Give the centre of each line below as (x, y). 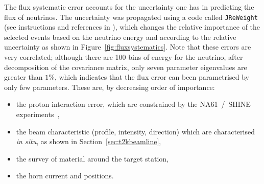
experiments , (38, 114)
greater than (23, 77)
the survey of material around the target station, (92, 158)
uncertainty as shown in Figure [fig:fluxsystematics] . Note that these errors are (128, 47)
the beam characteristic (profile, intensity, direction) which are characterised (135, 131)
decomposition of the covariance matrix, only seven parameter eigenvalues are (126, 67)
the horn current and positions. (65, 176)
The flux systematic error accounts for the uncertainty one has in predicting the (129, 7)
